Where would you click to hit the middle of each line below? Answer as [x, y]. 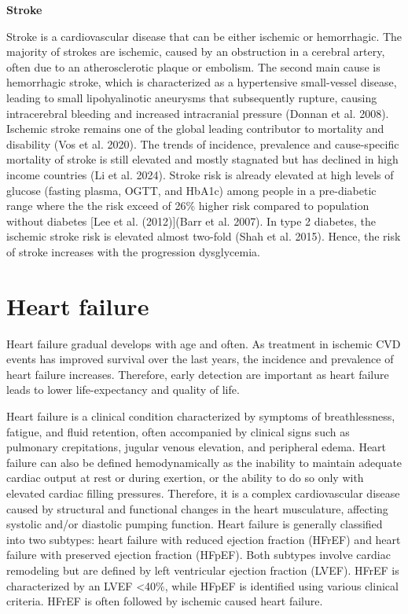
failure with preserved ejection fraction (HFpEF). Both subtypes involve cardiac [198, 555]
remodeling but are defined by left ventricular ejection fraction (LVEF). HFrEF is [203, 570]
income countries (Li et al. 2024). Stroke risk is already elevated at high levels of [200, 174]
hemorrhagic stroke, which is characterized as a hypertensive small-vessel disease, [202, 82]
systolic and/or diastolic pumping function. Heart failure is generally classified [195, 524]
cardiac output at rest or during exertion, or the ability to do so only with [185, 478]
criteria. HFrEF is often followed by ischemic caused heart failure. [165, 601]
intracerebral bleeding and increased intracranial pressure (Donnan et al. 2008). [198, 113]
